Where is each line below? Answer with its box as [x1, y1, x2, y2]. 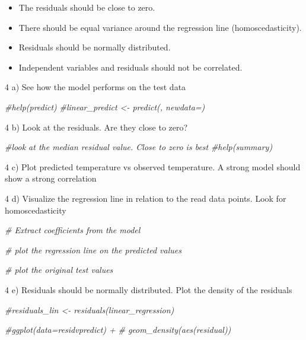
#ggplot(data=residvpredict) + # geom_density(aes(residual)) [5, 323, 231, 336]
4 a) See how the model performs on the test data [5, 81, 186, 93]
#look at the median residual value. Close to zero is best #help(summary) [5, 141, 273, 153]
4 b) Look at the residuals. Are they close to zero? [5, 120, 188, 133]
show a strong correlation [5, 172, 97, 185]
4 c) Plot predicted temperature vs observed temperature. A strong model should [5, 160, 301, 173]
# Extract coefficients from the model [5, 224, 141, 236]
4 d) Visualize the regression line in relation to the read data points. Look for [5, 192, 286, 204]
